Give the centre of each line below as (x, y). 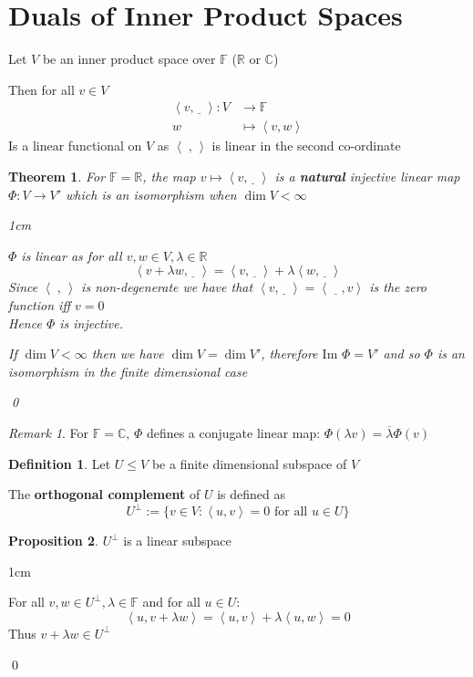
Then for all (41, 89)
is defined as (252, 494)
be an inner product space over (129, 59)
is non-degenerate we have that (167, 287)
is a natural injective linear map (367, 176)
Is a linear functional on (75, 146)
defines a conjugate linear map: (233, 432)
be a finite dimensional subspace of (249, 463)
